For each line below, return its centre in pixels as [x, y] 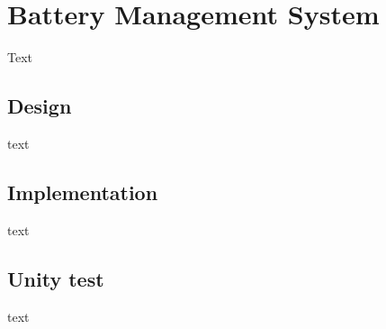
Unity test [56, 278]
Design [40, 106]
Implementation [83, 192]
